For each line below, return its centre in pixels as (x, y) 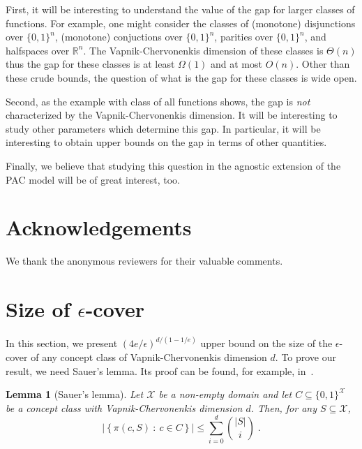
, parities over (244, 37)
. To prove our (306, 357)
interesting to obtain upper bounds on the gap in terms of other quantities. (166, 142)
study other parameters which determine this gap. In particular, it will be (163, 128)
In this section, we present (62, 343)
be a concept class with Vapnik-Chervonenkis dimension (124, 407)
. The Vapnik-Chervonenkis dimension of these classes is (203, 50)
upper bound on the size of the (266, 343)
